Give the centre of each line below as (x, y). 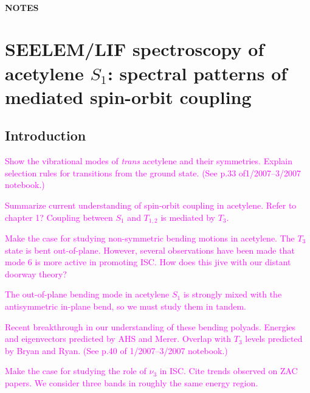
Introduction (46, 135)
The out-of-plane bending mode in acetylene (87, 294)
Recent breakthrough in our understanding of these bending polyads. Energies (150, 326)
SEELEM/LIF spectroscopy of (135, 49)
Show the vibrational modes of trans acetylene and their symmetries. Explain (149, 161)
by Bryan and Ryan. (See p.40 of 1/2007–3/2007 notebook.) (116, 350)
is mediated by (188, 217)
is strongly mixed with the (232, 294)
